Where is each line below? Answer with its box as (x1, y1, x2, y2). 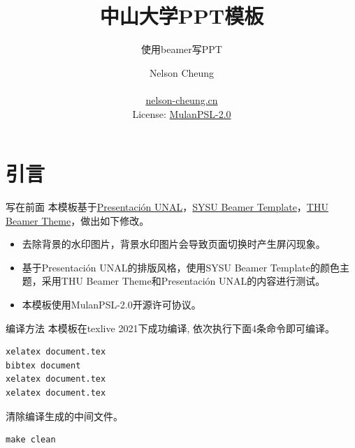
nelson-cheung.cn (145, 92, 218, 107)
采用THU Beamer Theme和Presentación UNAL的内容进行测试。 (41, 274, 326, 288)
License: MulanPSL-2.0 (132, 106, 231, 121)
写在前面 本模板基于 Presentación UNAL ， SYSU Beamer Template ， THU (6, 200, 328, 214)
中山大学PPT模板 (99, 1, 264, 30)
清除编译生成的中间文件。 (6, 408, 123, 423)
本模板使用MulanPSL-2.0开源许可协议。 (22, 297, 201, 311)
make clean (6, 435, 56, 445)
